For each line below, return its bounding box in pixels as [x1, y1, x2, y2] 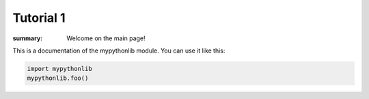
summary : [12, 34, 43, 42]
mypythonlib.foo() [27, 74, 89, 82]
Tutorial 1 [12, 10, 66, 25]
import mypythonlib [27, 65, 92, 72]
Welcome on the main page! [66, 34, 146, 42]
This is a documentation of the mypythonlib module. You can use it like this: [12, 46, 225, 55]
